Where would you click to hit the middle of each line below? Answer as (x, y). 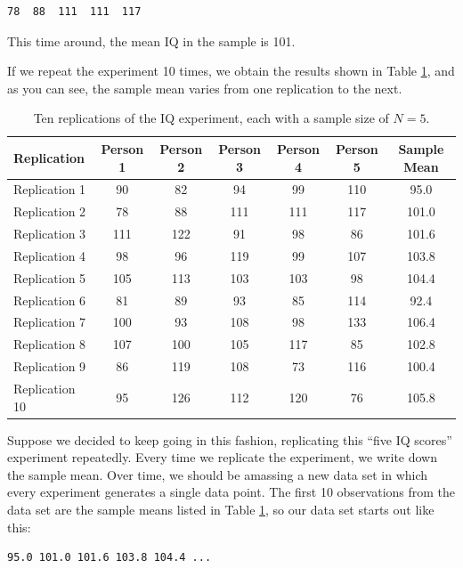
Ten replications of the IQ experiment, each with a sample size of (211, 118)
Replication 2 (50, 211)
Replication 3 (50, 234)
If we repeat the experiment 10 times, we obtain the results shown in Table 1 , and (231, 71)
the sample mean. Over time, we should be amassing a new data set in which (218, 474)
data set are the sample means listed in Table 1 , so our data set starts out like (221, 510)
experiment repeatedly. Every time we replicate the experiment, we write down (222, 457)
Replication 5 (50, 277)
